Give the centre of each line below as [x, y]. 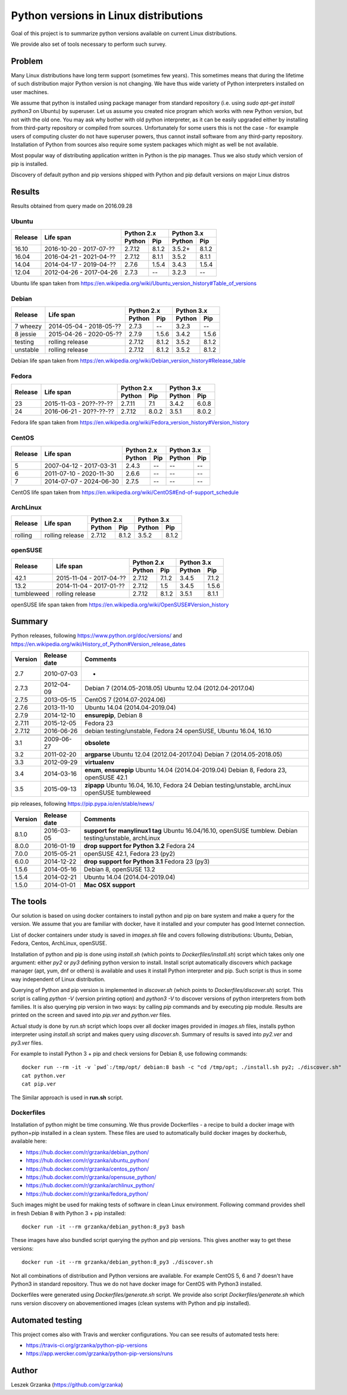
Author [24, 1371]
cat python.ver [44, 1075]
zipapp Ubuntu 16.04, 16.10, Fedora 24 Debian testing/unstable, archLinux [188, 786]
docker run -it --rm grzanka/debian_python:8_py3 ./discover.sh [118, 1262]
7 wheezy [28, 326]
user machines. [30, 92]
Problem [27, 61]
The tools [29, 901]
